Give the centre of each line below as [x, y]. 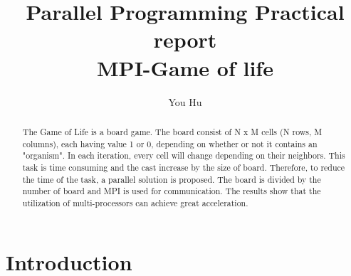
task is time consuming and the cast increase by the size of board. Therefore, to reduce [184, 167]
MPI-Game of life [185, 67]
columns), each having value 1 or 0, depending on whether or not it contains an [170, 143]
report [185, 39]
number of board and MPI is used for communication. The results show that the [172, 191]
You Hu [185, 101]
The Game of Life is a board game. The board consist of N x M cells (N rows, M [172, 131]
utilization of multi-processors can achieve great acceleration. [135, 202]
